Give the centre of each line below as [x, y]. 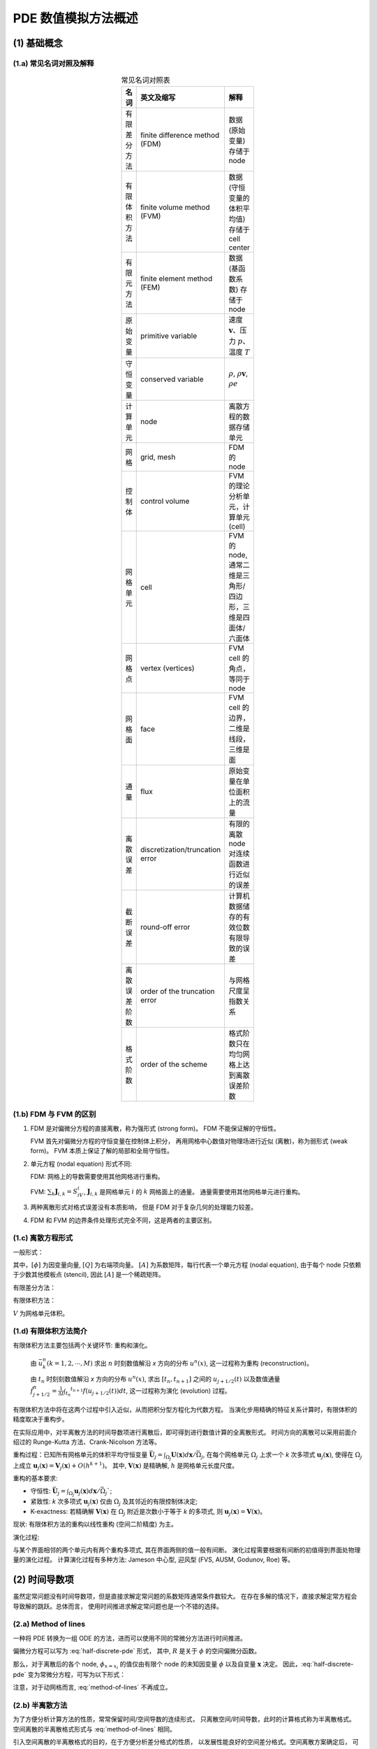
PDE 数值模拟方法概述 [76, 18]
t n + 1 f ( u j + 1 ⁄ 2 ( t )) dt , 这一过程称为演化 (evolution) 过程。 [151, 1391]
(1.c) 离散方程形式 [43, 1238]
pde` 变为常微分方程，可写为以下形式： [69, 1674]
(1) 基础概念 [38, 43]
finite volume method [175, 207]
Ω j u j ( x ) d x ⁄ [84, 1493]
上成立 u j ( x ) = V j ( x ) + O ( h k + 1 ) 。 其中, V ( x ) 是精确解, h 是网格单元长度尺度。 [126, 1466]
